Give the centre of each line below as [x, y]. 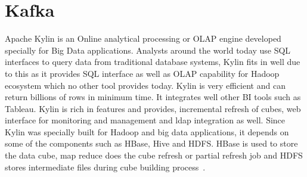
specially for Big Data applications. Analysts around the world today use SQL [148, 50]
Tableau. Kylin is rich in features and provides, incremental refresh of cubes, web [153, 108]
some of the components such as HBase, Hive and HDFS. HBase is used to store [151, 143]
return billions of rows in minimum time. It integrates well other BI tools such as [153, 97]
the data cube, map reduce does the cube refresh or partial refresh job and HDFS [154, 155]
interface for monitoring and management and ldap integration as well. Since [145, 120]
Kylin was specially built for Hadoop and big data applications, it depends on [147, 131]
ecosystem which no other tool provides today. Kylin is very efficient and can [145, 85]
